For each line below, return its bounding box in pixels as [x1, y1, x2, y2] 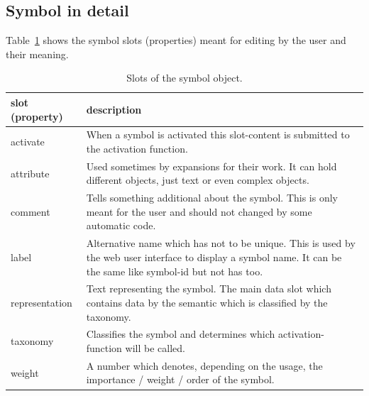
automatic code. [86, 218, 156, 233]
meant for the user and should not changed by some [86, 204, 312, 219]
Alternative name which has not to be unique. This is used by [86, 236, 356, 251]
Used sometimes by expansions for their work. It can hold [86, 158, 337, 173]
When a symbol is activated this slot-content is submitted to [86, 127, 350, 142]
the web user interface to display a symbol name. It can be [86, 249, 342, 264]
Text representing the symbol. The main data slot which [86, 281, 331, 296]
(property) [11, 109, 63, 123]
